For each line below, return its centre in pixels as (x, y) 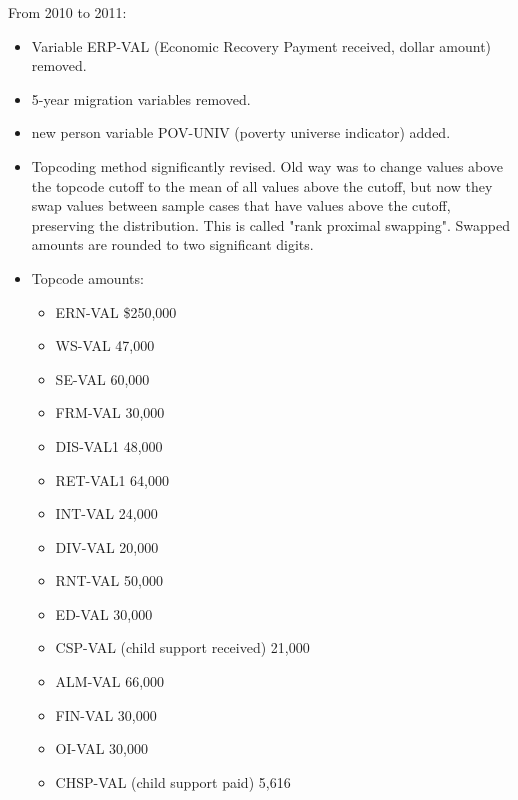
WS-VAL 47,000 (105, 345)
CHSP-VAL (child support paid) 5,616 (173, 781)
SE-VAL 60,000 (102, 378)
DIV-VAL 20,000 (107, 546)
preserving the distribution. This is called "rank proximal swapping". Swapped (270, 224)
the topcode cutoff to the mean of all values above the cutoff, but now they (262, 185)
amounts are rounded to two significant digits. (172, 244)
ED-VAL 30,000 (104, 613)
